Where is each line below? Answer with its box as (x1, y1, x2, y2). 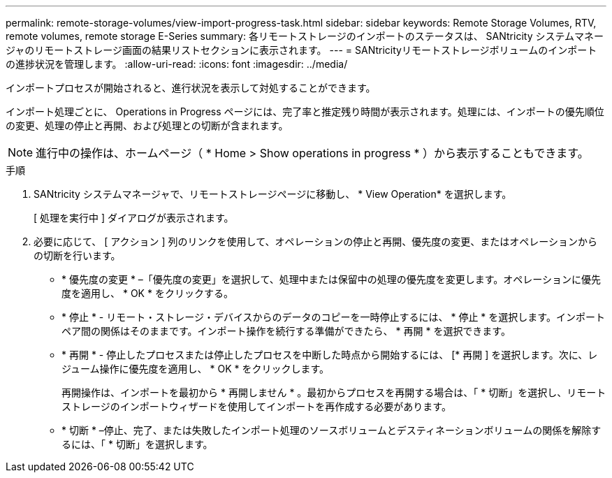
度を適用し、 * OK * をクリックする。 (61, 287, 233, 299)
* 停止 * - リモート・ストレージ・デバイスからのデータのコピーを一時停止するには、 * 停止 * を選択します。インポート (61, 311, 605, 323)
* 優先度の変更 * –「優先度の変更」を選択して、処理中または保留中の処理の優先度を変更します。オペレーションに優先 (61, 273, 602, 285)
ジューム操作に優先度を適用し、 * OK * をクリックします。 (61, 363, 330, 375)
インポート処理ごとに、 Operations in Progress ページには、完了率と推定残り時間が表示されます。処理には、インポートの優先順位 (6, 106, 604, 117)
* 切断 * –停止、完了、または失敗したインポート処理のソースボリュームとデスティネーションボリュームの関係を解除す (61, 424, 602, 436)
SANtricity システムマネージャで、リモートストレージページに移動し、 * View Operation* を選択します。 (34, 188, 512, 200)
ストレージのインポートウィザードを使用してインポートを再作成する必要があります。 (61, 400, 451, 412)
